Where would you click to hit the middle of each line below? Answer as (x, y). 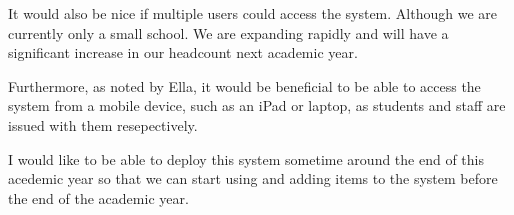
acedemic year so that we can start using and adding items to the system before (253, 178)
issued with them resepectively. (103, 124)
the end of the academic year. (98, 197)
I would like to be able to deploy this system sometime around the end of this (246, 158)
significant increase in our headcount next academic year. (183, 52)
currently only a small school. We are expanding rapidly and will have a (228, 32)
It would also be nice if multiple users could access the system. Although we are (252, 13)
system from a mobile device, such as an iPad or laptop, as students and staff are (257, 105)
